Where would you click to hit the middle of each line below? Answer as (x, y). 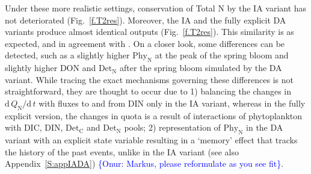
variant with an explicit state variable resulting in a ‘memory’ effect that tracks (151, 140)
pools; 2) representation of (172, 127)
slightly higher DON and (51, 68)
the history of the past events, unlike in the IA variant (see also (122, 151)
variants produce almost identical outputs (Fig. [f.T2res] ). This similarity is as (149, 32)
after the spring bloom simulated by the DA (201, 68)
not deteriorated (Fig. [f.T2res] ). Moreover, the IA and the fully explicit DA (146, 20)
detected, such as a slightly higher (67, 55)
